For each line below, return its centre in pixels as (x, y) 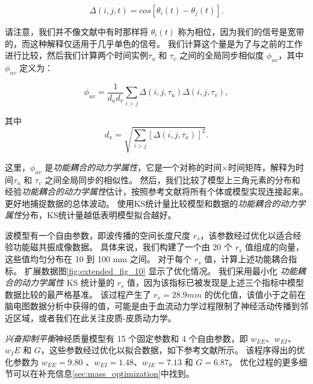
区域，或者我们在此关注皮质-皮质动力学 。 (95, 318)
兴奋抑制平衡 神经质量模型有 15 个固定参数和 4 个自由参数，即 (126, 338)
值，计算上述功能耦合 (246, 259)
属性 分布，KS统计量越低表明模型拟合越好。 (91, 215)
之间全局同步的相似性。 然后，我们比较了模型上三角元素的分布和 (172, 179)
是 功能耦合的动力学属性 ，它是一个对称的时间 (133, 167)
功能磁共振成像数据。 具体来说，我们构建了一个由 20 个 (122, 247)
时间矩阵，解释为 (262, 167)
